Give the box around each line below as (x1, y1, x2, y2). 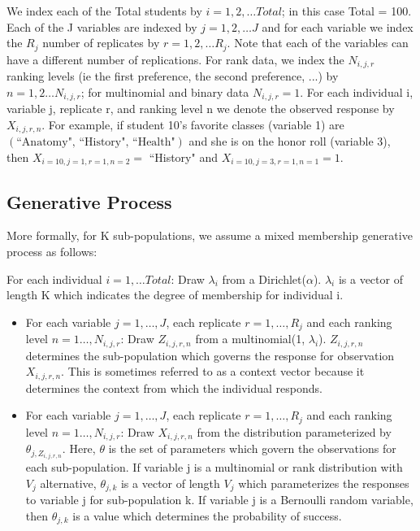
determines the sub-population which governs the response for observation (25, 346, 395, 363)
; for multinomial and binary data (80, 83, 249, 100)
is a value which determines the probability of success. (72, 507, 342, 524)
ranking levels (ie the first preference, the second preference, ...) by (6, 67, 339, 85)
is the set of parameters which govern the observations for (108, 440, 396, 457)
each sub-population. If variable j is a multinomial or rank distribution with (25, 459, 403, 476)
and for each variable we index (262, 18, 414, 35)
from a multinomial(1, (195, 330, 305, 347)
